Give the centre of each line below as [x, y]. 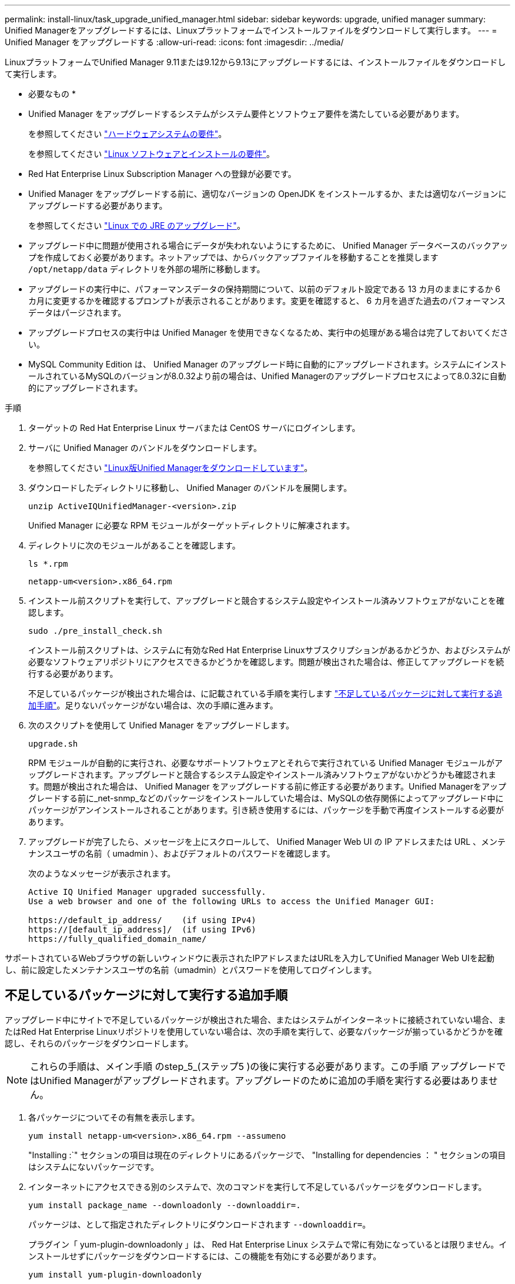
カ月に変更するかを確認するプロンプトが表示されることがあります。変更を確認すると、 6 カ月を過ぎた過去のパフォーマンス [267, 301]
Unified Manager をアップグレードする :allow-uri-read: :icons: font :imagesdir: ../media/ [174, 42]
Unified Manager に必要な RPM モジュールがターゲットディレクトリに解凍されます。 [192, 525]
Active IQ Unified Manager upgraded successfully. [147, 892]
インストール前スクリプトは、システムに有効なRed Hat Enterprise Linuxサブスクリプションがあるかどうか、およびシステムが [269, 650]
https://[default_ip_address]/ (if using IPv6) [142, 929]
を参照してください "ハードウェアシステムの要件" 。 [128, 134]
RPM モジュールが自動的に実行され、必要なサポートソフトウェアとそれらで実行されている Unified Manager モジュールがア [266, 763]
